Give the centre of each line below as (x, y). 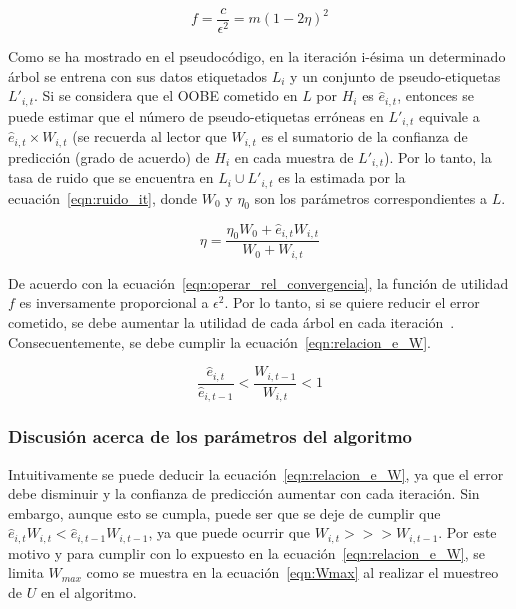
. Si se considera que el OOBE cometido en (166, 95)
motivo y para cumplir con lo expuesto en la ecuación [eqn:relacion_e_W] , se (247, 552)
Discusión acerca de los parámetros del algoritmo (210, 436)
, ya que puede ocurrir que (229, 532)
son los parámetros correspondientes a (371, 197)
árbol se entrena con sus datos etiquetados (138, 75)
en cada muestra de (294, 156)
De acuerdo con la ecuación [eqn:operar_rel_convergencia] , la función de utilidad (258, 282)
